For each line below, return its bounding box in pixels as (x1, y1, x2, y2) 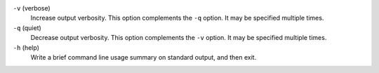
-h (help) (13, 43, 40, 52)
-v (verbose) (13, 4, 51, 12)
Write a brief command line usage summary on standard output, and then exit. (30, 53, 257, 61)
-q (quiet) (13, 23, 41, 32)
